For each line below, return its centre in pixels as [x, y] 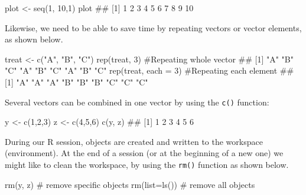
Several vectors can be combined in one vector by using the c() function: [137, 102]
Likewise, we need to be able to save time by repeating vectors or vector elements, [153, 27]
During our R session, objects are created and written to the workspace [134, 141]
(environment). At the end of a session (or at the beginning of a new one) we [144, 153]
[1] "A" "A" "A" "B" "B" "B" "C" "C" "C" [76, 82]
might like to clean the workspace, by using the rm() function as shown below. [147, 164]
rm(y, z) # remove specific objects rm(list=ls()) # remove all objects [130, 184]
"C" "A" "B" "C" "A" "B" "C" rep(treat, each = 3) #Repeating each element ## [149, 70]
